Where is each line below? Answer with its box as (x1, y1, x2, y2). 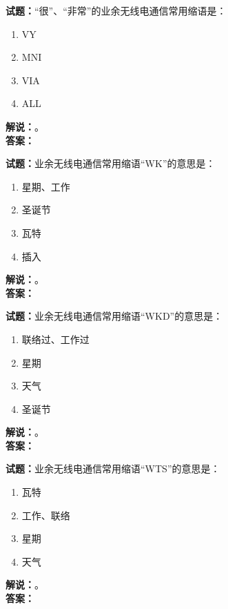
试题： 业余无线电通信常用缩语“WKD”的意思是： (6, 309, 223, 323)
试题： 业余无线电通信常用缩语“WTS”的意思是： (6, 461, 220, 476)
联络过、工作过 (21, 331, 90, 346)
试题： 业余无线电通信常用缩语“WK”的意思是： (6, 156, 216, 171)
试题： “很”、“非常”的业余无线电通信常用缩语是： (6, 3, 227, 17)
